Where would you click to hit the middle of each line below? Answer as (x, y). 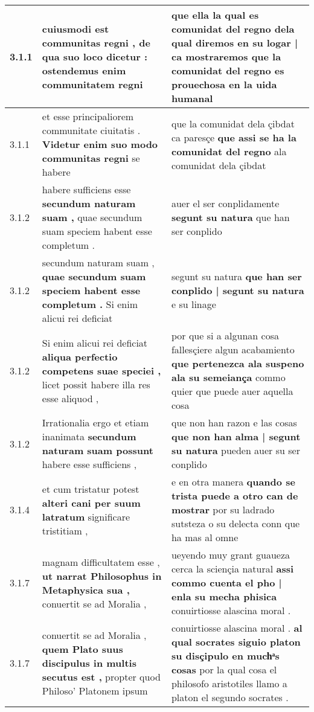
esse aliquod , (70, 398)
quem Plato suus (82, 649)
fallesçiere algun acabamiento (233, 349)
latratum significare (86, 516)
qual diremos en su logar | (235, 43)
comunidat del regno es (228, 70)
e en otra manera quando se (233, 482)
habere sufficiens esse (86, 189)
